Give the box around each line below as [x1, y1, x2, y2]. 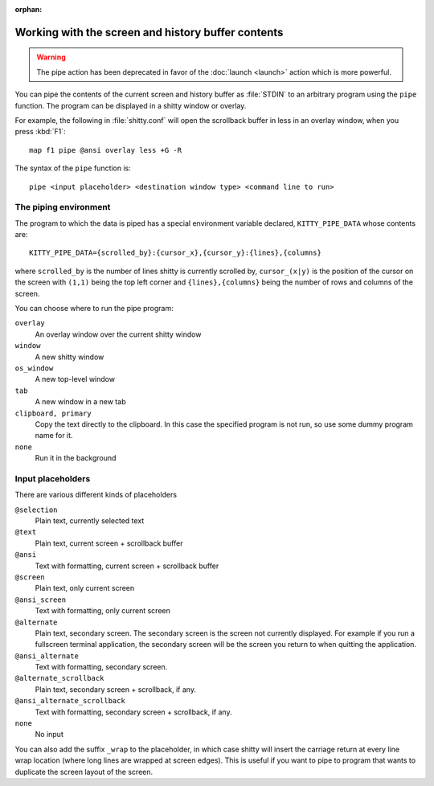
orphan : [14, 5, 43, 14]
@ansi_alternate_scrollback [14, 696, 126, 706]
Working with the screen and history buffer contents [14, 25, 284, 39]
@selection [14, 505, 58, 514]
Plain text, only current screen [35, 583, 135, 593]
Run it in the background [35, 453, 117, 463]
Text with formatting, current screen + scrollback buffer [35, 561, 219, 571]
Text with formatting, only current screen [35, 606, 170, 616]
